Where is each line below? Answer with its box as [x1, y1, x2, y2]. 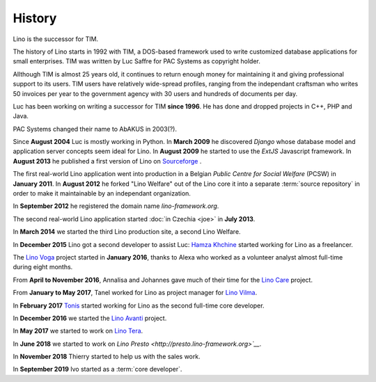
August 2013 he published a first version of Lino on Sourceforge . [13, 157, 202, 165]
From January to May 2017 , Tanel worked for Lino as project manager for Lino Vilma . [13, 289, 258, 297]
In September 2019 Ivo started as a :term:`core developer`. [13, 365, 182, 374]
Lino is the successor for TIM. [13, 35, 99, 43]
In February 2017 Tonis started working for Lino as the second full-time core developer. [13, 301, 265, 310]
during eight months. [13, 263, 73, 271]
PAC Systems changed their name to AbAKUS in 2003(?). [13, 125, 178, 133]
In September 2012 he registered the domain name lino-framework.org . [13, 202, 219, 210]
